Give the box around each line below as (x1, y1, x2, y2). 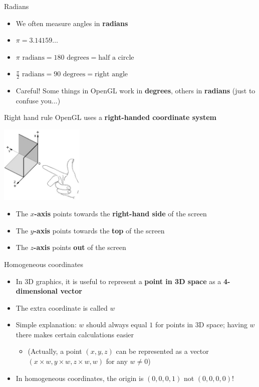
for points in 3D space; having (155, 319, 247, 330)
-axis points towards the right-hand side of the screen (34, 208, 207, 219)
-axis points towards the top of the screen (34, 225, 165, 235)
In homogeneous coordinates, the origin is (16, 372, 144, 383)
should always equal (86, 319, 147, 330)
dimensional (16, 286, 58, 296)
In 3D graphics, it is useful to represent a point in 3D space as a (16, 276, 221, 286)
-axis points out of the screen (34, 242, 126, 252)
